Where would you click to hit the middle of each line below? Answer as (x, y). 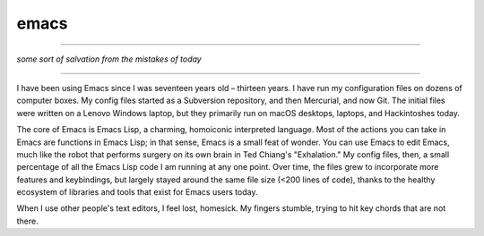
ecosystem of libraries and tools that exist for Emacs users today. (137, 192)
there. (28, 221)
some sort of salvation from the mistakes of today (109, 59)
